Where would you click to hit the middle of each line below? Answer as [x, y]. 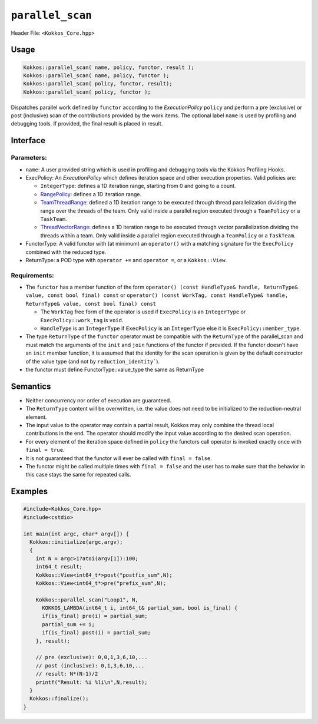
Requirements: [32, 275]
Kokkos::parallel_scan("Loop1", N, [87, 600]
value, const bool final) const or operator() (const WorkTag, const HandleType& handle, [157, 295]
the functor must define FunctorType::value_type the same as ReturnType [115, 369]
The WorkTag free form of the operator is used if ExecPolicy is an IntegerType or [143, 312]
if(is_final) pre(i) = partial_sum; [95, 616]
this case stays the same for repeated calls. [79, 475]
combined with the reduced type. [66, 252]
